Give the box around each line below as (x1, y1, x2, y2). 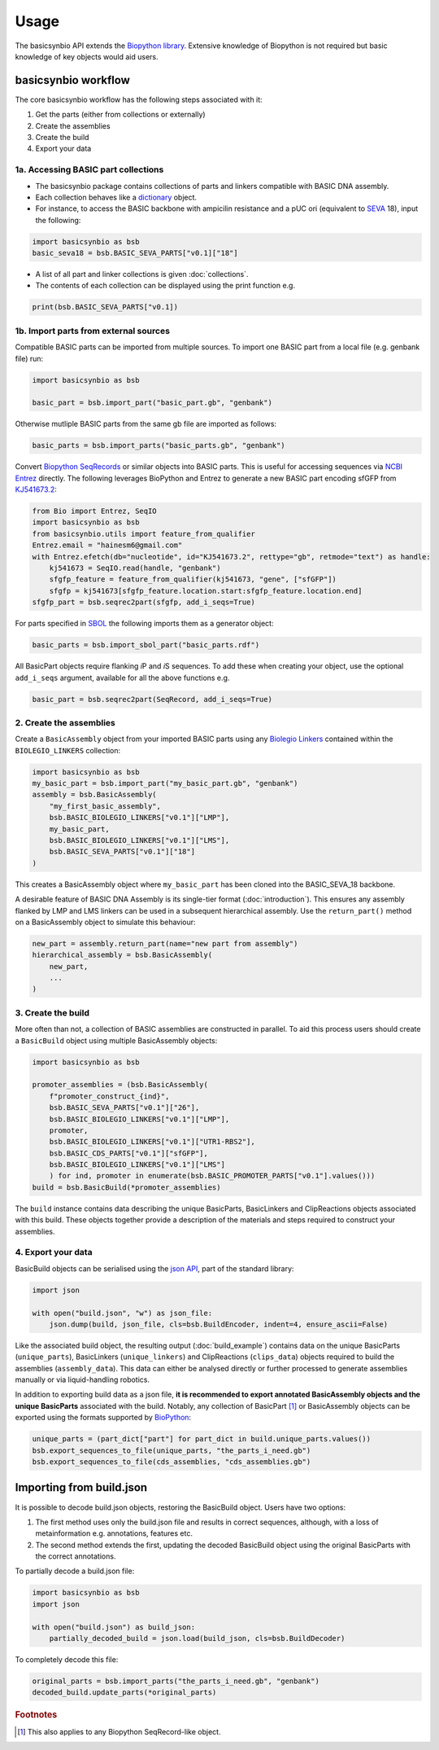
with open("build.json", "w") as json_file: (32, 1308, 213, 1318)
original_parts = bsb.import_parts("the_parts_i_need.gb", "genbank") (32, 1676, 320, 1686)
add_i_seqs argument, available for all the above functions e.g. (15, 673, 230, 682)
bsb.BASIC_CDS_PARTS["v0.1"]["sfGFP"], (49, 1148, 209, 1158)
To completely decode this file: (15, 1655, 119, 1664)
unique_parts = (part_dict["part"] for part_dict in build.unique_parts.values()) (32, 1434, 372, 1444)
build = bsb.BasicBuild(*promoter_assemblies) (32, 1182, 221, 1192)
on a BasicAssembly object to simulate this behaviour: (15, 917, 196, 927)
